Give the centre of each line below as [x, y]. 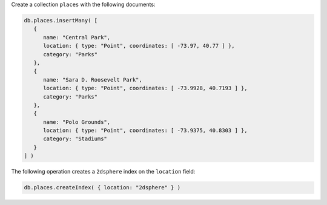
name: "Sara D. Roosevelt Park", [93, 80]
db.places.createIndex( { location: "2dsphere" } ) [102, 188]
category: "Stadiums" [75, 139]
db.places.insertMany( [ [61, 20]
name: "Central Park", [77, 37]
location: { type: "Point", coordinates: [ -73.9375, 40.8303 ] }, [145, 131]
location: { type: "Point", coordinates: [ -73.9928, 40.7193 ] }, [145, 88]
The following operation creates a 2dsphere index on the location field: [103, 172]
